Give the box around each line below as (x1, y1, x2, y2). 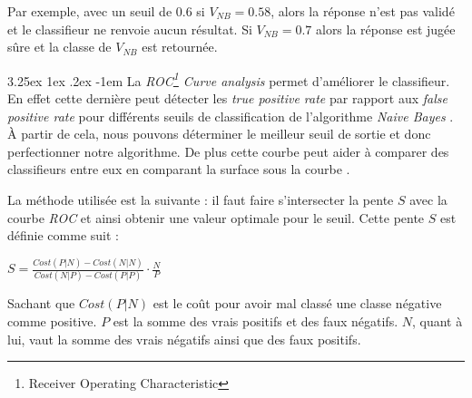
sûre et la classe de (7, 37, 112, 56)
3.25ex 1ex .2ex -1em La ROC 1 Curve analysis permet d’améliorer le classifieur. (7, 68, 450, 90)
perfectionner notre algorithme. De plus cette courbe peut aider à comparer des (7, 141, 449, 160)
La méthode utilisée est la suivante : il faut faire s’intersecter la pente (7, 190, 394, 209)
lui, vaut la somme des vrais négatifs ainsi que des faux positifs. (7, 329, 361, 348)
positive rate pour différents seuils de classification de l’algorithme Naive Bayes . (7, 106, 454, 125)
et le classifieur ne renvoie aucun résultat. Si (7, 19, 252, 38)
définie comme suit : (7, 226, 119, 245)
